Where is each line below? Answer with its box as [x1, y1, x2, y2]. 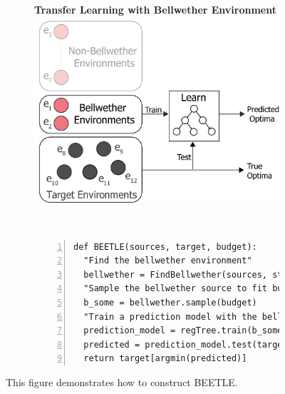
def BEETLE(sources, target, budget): [73, 241, 257, 252]
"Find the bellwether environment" [83, 256, 252, 266]
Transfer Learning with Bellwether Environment [34, 2, 277, 16]
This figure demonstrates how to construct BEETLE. [6, 375, 238, 390]
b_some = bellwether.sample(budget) [83, 298, 257, 308]
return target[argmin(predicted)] [83, 353, 247, 364]
